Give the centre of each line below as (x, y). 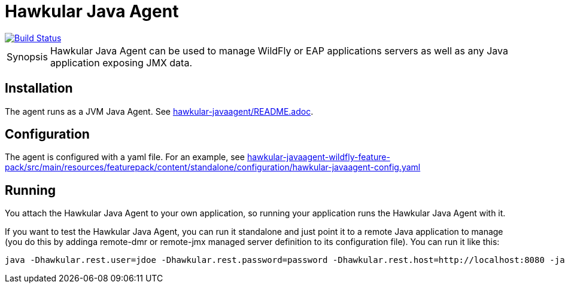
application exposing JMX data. (121, 62)
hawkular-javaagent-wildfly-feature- (318, 157)
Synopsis (27, 56)
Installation (39, 88)
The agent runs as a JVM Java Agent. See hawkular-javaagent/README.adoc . (159, 111)
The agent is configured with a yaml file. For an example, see (125, 157)
